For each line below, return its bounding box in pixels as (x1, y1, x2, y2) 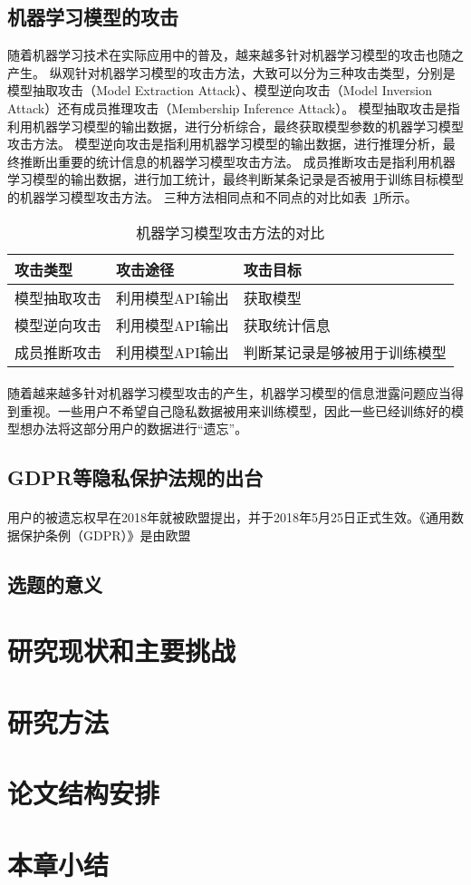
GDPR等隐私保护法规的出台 (7, 463, 264, 491)
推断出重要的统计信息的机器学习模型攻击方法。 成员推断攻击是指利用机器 (19, 151, 456, 170)
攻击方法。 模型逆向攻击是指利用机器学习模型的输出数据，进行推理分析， (7, 134, 443, 153)
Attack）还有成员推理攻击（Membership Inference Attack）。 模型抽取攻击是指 (7, 98, 460, 117)
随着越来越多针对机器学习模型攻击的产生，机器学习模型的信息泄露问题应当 (7, 384, 451, 403)
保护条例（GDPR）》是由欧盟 (19, 525, 191, 544)
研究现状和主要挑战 (7, 632, 236, 669)
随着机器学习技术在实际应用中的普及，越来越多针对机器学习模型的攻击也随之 (7, 45, 464, 64)
